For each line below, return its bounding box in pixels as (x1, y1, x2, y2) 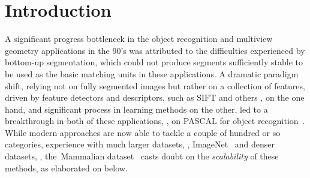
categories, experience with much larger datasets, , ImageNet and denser (5, 138, 275, 150)
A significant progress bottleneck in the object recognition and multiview (5, 32, 273, 45)
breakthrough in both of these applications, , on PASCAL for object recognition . (5, 114, 305, 127)
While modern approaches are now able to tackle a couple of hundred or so (5, 126, 281, 138)
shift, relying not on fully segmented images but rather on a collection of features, (5, 79, 305, 92)
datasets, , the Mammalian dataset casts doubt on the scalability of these (5, 150, 279, 162)
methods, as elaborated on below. (5, 161, 128, 174)
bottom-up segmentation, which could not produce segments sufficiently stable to (5, 56, 303, 68)
